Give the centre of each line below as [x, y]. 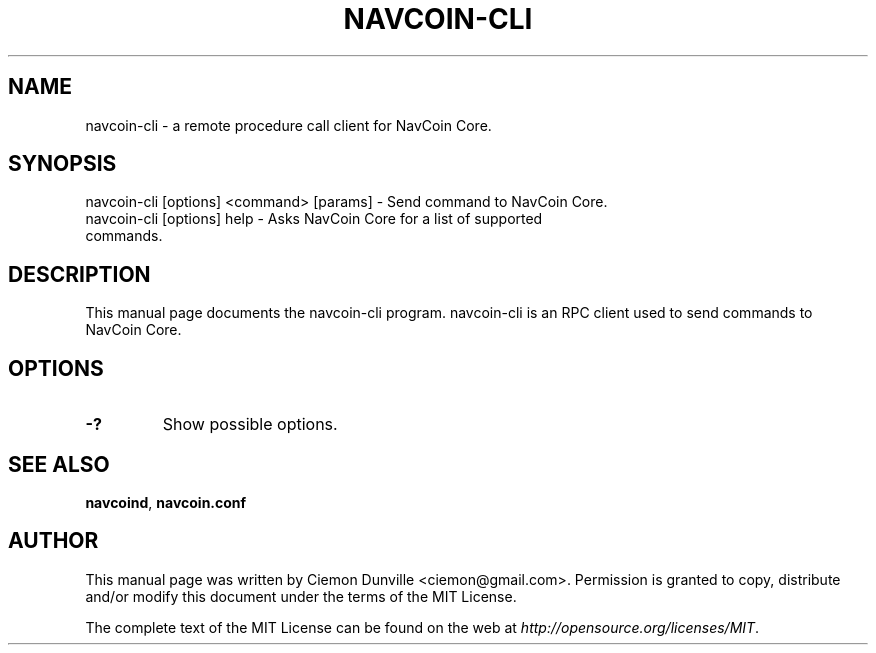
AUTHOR [53, 541]
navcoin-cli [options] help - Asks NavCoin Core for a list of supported [314, 219]
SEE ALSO [59, 464]
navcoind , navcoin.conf [166, 502]
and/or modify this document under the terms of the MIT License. [301, 596]
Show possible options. [250, 424]
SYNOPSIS [62, 164]
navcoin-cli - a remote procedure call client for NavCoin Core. [288, 125]
